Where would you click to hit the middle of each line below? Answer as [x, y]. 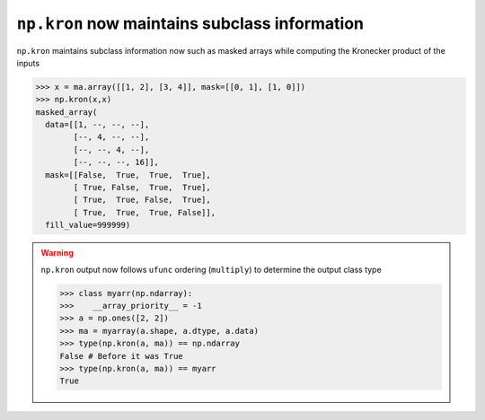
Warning [57, 253]
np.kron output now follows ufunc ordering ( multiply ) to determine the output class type [211, 269]
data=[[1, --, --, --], [97, 125]
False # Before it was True [121, 356]
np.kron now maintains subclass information [190, 23]
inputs [28, 63]
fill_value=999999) [88, 225]
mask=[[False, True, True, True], [128, 175]
